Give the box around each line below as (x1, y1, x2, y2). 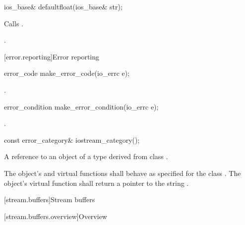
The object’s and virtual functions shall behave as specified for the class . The (4, 168, 241, 178)
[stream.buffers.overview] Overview (4, 211, 107, 221)
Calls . (4, 18, 23, 28)
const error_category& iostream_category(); (4, 134, 140, 145)
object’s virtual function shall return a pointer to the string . (4, 177, 189, 188)
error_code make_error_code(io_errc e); (4, 68, 130, 78)
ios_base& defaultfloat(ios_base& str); (4, 1, 122, 11)
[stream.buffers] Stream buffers (4, 194, 95, 205)
